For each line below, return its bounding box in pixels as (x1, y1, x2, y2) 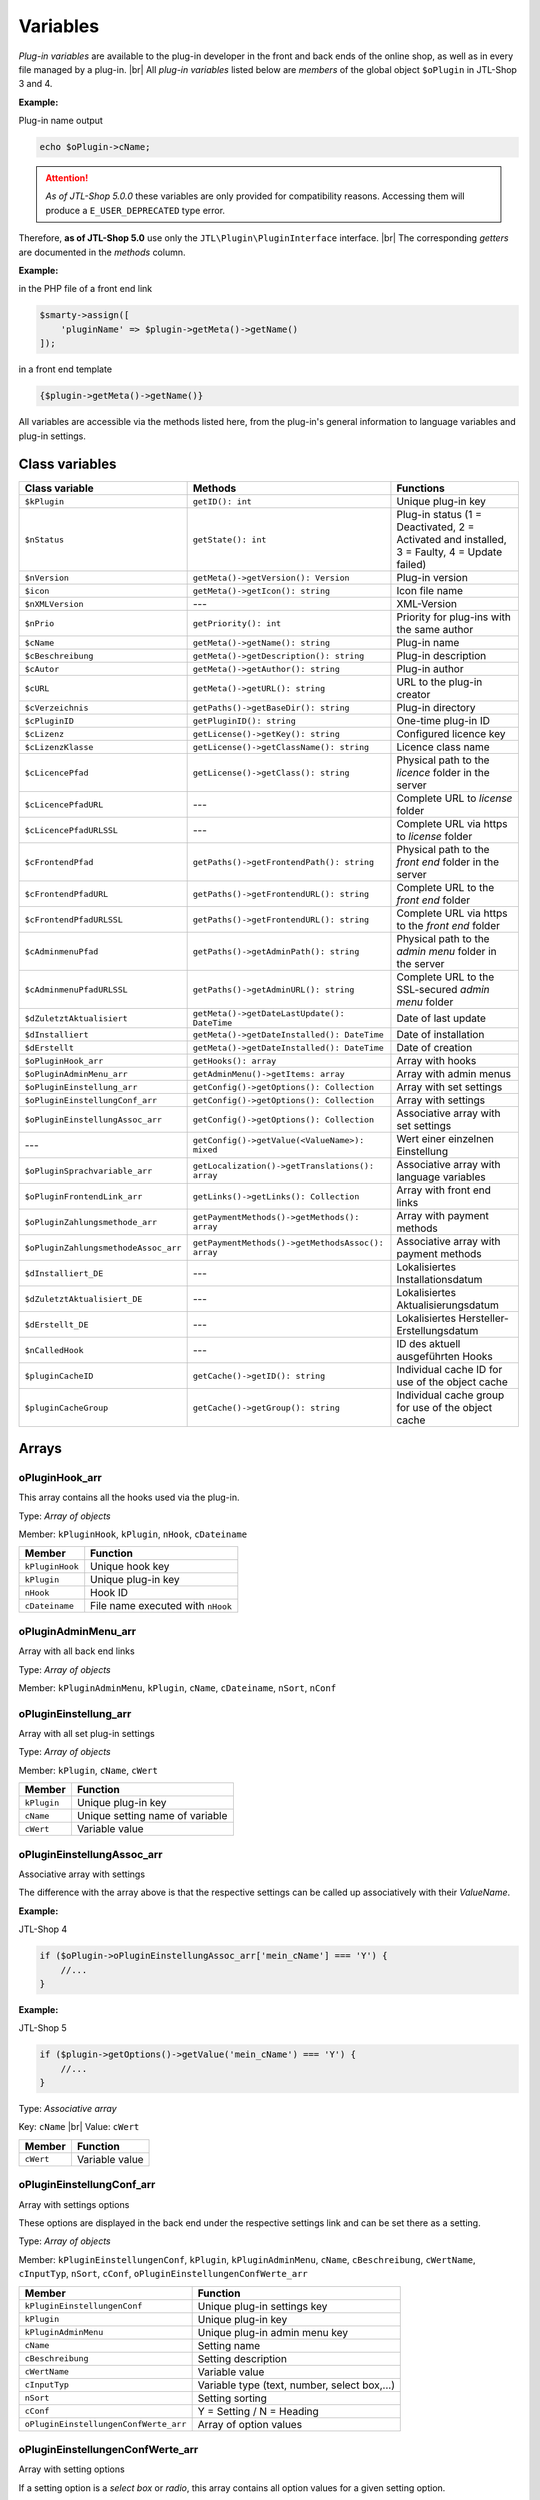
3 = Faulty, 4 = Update (396, 545, 503, 559)
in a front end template (18, 363, 113, 375)
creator (396, 688, 431, 702)
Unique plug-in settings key (197, 2299, 328, 2313)
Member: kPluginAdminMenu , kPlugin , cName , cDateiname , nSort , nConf (18, 1681, 337, 1694)
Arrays (18, 1440, 62, 1457)
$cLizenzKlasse (24, 741, 94, 752)
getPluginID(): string (192, 715, 297, 726)
